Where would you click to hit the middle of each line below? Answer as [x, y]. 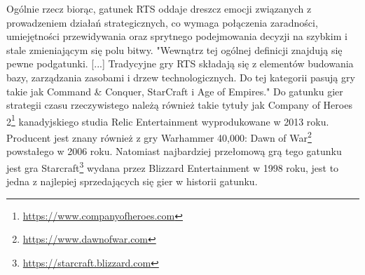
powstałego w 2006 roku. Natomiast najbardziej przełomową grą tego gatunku [174, 151]
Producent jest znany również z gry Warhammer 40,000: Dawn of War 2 [159, 136]
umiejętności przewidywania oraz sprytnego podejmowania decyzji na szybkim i [177, 36]
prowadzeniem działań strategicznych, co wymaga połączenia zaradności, [162, 22]
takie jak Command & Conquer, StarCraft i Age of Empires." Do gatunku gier [175, 91]
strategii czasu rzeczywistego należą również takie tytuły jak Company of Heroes [179, 105]
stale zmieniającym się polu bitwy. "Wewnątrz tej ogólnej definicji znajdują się [174, 49]
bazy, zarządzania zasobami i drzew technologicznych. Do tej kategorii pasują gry [181, 77]
